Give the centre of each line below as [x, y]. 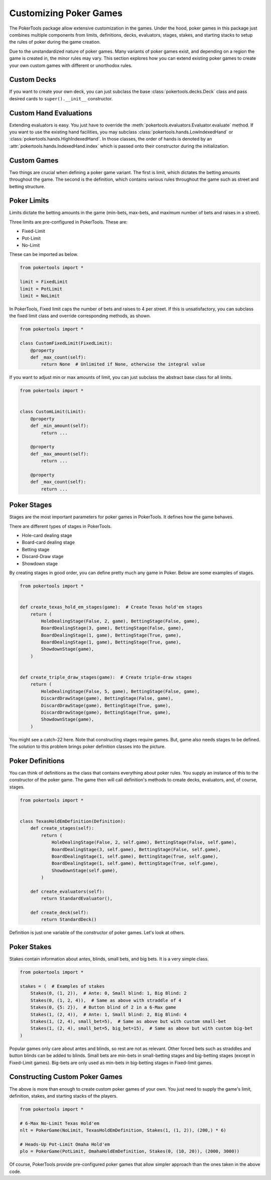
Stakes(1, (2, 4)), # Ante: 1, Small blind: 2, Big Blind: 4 [108, 1014]
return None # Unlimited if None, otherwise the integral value [123, 364]
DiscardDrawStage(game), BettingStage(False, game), [107, 698]
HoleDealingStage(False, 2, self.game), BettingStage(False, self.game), [144, 842]
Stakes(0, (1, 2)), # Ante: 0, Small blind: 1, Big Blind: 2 [108, 993]
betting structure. [27, 186]
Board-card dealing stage [48, 543]
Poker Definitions [37, 761]
